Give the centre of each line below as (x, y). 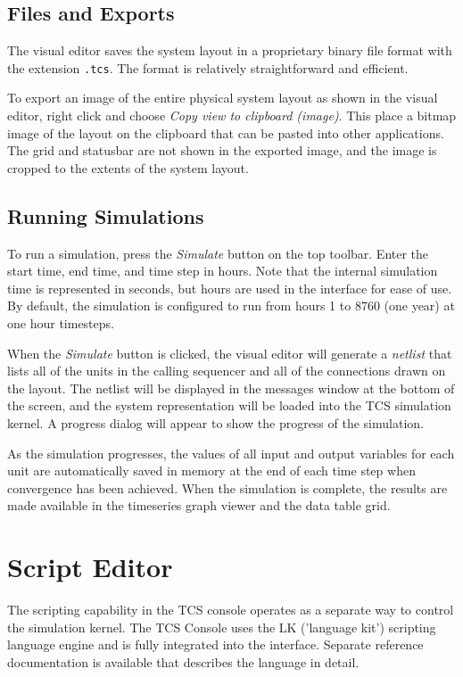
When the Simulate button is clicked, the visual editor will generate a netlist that (230, 353)
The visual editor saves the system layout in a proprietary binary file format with (230, 50)
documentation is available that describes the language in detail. (183, 661)
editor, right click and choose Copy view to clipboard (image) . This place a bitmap (232, 116)
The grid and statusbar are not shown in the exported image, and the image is (222, 150)
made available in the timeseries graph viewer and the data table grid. (199, 505)
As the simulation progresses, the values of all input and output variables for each (231, 453)
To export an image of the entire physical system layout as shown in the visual (223, 98)
